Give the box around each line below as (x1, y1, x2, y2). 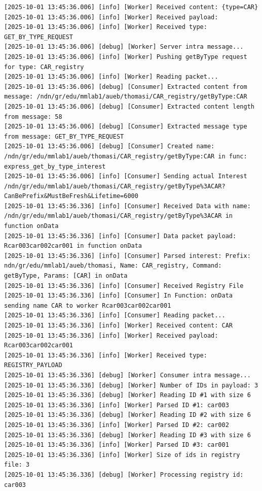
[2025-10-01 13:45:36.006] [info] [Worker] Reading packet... (4, 73, 218, 81)
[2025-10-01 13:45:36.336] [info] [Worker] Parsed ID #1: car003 (4, 401, 229, 409)
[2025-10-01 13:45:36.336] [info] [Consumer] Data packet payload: (4, 232, 237, 240)
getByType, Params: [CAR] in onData (4, 272, 128, 280)
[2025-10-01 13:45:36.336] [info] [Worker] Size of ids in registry (4, 451, 240, 459)
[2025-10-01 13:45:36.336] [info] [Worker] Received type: (4, 351, 207, 359)
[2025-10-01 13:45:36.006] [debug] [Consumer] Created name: (4, 143, 215, 150)
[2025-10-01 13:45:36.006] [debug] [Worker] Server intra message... (4, 43, 244, 51)
